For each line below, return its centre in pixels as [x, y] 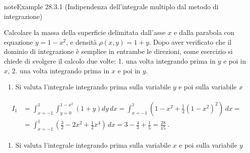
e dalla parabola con [204, 32]
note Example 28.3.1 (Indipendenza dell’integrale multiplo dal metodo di [111, 6]
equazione [19, 42]
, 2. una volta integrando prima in [59, 70]
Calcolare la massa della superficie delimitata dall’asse [85, 32]
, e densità [81, 42]
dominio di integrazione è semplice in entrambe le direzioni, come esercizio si [118, 51]
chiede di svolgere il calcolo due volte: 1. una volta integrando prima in [110, 60]
